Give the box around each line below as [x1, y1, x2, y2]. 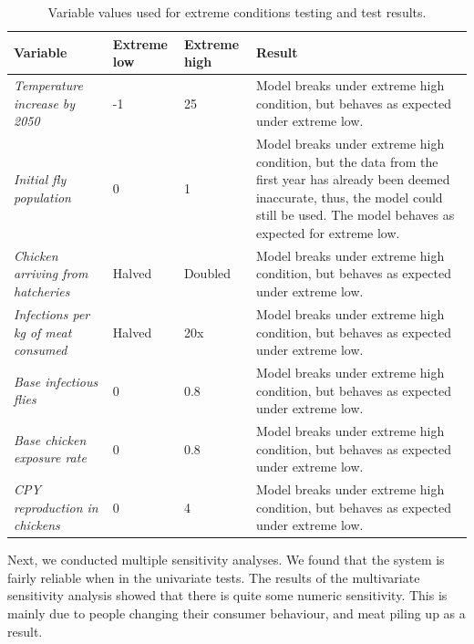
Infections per [14, 304, 90, 323]
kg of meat [14, 322, 72, 341]
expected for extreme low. [255, 223, 400, 243]
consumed [14, 340, 67, 359]
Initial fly [14, 170, 67, 189]
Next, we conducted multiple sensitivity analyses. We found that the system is [7, 550, 445, 569]
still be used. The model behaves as [255, 205, 455, 224]
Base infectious [14, 371, 98, 390]
